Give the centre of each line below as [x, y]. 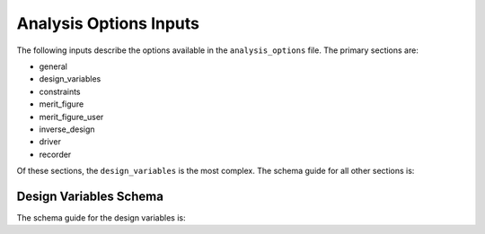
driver [50, 142]
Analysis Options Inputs [108, 23]
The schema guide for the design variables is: [101, 217]
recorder [55, 154]
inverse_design [67, 129]
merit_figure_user [71, 117]
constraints [60, 91]
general [53, 66]
